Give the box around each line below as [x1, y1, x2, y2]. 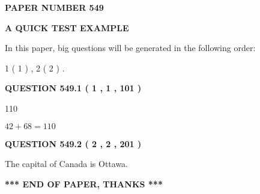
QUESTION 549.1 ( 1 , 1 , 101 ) [5, 82, 142, 94]
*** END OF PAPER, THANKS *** [5, 177, 163, 190]
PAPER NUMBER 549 [5, 1, 104, 13]
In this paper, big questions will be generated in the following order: [5, 41, 256, 54]
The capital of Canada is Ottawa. [5, 157, 128, 170]
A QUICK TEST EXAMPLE [5, 21, 129, 34]
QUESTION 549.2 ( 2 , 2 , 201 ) [5, 137, 142, 150]
